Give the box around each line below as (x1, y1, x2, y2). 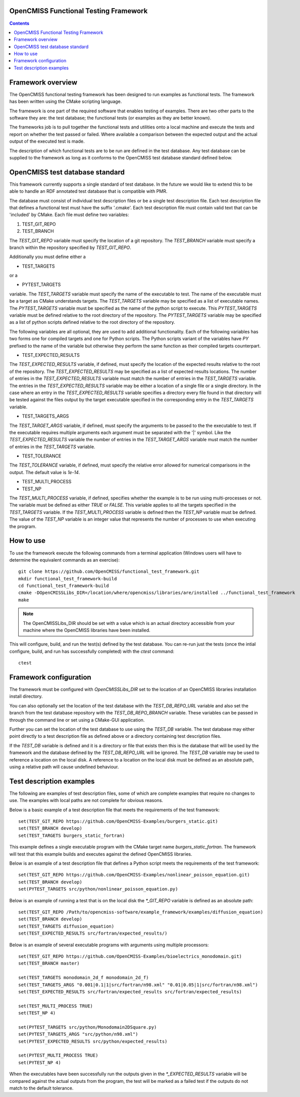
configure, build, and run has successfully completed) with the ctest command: (9, 648, 174, 654)
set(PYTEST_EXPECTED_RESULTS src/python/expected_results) (18, 1038, 168, 1044)
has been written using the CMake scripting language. (9, 99, 122, 105)
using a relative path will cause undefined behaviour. (9, 764, 119, 770)
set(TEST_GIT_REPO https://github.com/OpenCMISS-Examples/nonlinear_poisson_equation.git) (18, 872, 250, 878)
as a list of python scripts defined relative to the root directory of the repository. (9, 319, 175, 325)
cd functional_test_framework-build (18, 583, 109, 589)
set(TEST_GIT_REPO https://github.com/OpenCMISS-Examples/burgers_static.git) (18, 819, 218, 824)
